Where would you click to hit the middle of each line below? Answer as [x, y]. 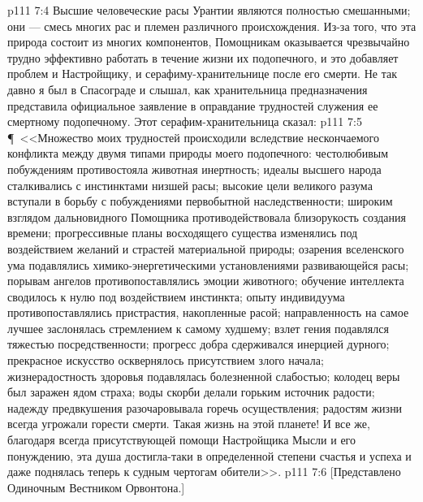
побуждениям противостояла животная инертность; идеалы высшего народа [194, 169]
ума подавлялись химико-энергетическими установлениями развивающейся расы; [208, 264]
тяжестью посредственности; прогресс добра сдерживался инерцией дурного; [199, 344]
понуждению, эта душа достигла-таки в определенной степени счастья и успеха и [209, 455]
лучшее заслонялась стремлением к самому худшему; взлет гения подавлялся [198, 328]
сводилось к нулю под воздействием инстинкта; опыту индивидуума [176, 296]
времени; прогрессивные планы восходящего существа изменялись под [183, 233]
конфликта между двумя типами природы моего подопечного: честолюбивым [198, 153]
